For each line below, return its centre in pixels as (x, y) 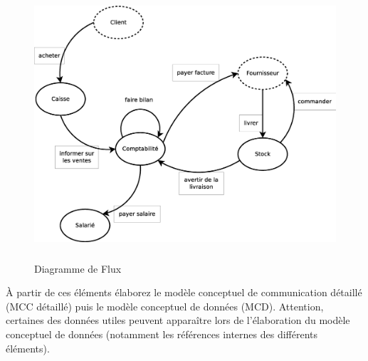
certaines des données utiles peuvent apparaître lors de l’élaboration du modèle (178, 320)
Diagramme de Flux (78, 268)
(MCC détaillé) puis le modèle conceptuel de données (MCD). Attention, (165, 306)
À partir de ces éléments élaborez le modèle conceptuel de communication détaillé (184, 292)
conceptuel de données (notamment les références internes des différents (162, 334)
